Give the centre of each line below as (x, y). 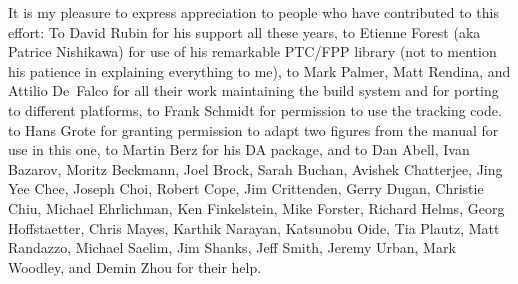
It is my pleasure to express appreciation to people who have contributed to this (253, 12)
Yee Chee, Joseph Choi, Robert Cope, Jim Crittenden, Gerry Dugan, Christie (246, 188)
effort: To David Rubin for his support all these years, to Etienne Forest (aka (244, 31)
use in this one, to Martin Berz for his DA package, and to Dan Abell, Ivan (239, 149)
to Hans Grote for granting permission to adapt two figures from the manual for (253, 129)
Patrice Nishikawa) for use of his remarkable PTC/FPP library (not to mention (252, 51)
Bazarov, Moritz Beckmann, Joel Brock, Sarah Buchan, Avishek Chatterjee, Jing (255, 168)
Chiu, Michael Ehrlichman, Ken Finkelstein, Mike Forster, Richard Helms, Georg (256, 207)
